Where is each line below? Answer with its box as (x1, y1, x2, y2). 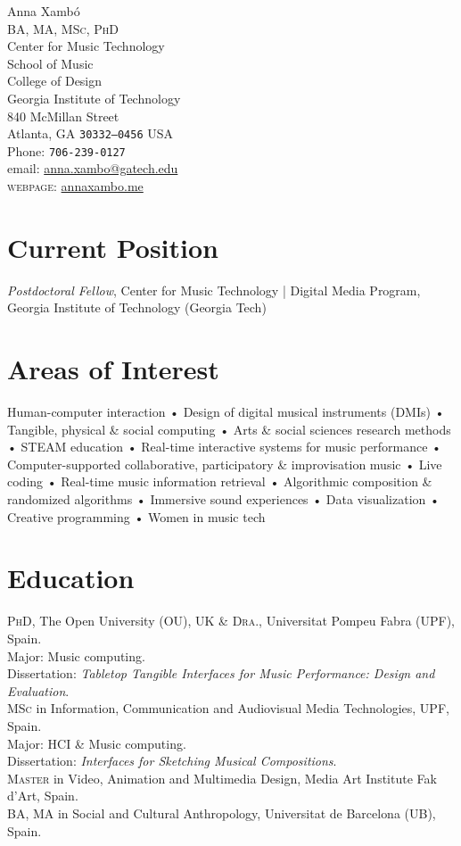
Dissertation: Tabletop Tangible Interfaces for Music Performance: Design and (7, 664, 435, 683)
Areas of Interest (7, 351, 219, 387)
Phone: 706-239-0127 (7, 141, 126, 160)
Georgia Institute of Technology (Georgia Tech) (7, 298, 267, 317)
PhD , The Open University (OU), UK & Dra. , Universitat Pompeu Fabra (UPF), (7, 611, 456, 630)
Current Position (7, 228, 218, 265)
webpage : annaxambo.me (7, 177, 144, 195)
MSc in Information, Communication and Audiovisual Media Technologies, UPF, (7, 699, 449, 717)
